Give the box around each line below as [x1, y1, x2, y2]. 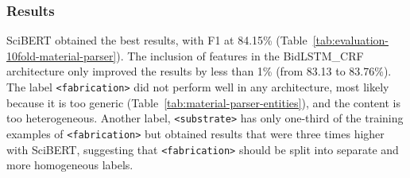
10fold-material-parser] [6, 47, 117, 64]
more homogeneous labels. [6, 157, 133, 173]
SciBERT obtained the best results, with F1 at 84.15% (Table [6, 32, 307, 48]
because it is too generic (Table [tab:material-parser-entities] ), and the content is [6, 94, 400, 110]
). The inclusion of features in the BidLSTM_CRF [116, 47, 364, 64]
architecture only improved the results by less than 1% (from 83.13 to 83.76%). [6, 63, 392, 79]
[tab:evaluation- [312, 32, 389, 48]
